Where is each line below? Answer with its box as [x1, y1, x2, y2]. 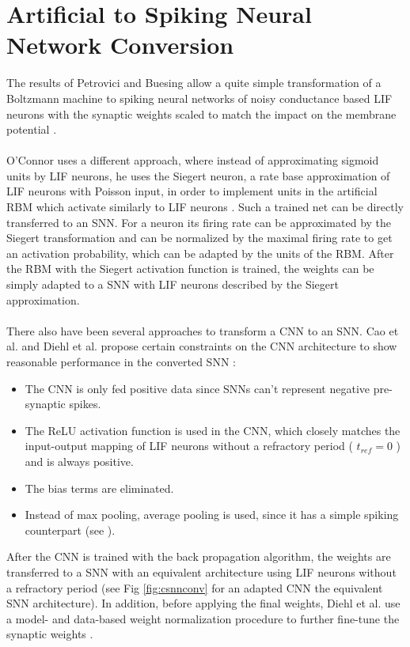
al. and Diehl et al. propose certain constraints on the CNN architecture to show [6, 338, 397, 354]
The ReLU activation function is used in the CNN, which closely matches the [25, 422, 401, 438]
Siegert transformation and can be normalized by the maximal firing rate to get [6, 229, 393, 246]
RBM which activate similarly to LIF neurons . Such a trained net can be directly [6, 199, 404, 215]
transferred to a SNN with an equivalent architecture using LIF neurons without [6, 563, 397, 580]
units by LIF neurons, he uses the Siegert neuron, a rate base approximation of [6, 167, 390, 184]
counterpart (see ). [25, 521, 116, 538]
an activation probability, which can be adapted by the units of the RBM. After [6, 244, 394, 261]
